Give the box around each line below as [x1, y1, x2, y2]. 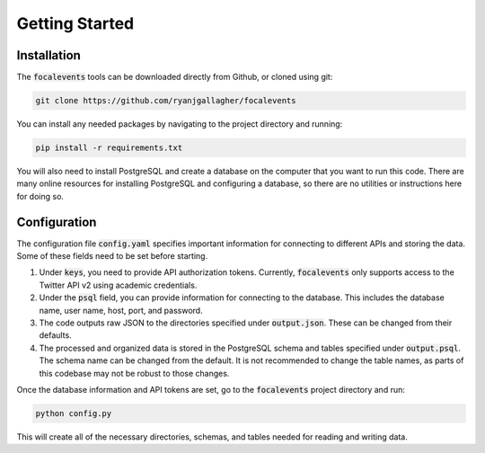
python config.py [35, 408, 112, 418]
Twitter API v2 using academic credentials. [39, 280, 198, 290]
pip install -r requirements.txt [35, 143, 183, 153]
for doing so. [16, 191, 65, 201]
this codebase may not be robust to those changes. [39, 368, 230, 378]
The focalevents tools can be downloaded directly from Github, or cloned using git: [16, 72, 333, 83]
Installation [16, 48, 81, 63]
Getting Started [16, 13, 135, 33]
